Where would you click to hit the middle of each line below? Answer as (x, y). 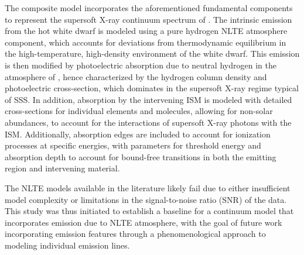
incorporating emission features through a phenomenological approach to (135, 234)
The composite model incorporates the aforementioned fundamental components (149, 8)
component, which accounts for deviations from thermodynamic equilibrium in (146, 42)
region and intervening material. (62, 168)
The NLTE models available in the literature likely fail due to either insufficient (148, 187)
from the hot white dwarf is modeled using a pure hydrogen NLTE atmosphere (146, 31)
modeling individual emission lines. (67, 245)
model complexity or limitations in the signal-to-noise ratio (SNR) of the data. (146, 199)
